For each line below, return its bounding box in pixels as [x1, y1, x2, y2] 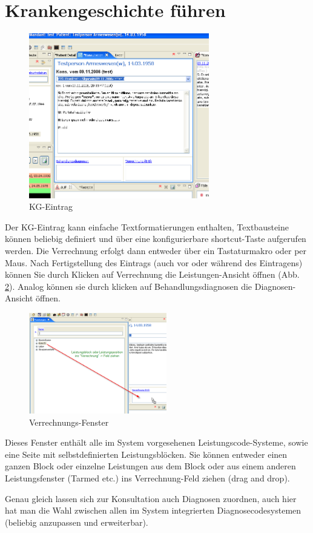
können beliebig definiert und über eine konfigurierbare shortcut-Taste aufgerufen [5, 232, 306, 245]
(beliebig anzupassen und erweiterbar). [5, 515, 148, 528]
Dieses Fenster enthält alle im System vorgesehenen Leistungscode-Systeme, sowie [5, 436, 308, 449]
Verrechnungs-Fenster [29, 415, 109, 428]
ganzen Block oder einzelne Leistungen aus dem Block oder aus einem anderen [5, 460, 296, 472]
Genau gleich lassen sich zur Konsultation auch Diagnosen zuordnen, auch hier [5, 492, 297, 505]
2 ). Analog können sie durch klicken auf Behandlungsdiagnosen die [5, 280, 252, 292]
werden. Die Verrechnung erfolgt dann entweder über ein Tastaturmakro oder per [5, 244, 307, 257]
